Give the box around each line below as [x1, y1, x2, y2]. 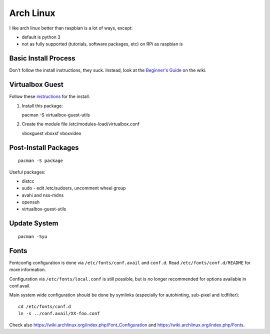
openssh [21, 199, 40, 205]
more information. [9, 266, 46, 272]
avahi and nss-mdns [21, 192, 64, 198]
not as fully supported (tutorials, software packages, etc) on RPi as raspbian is [21, 41, 183, 47]
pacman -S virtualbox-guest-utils [21, 111, 90, 117]
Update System [9, 219, 58, 227]
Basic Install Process [9, 54, 75, 62]
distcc [21, 178, 34, 184]
